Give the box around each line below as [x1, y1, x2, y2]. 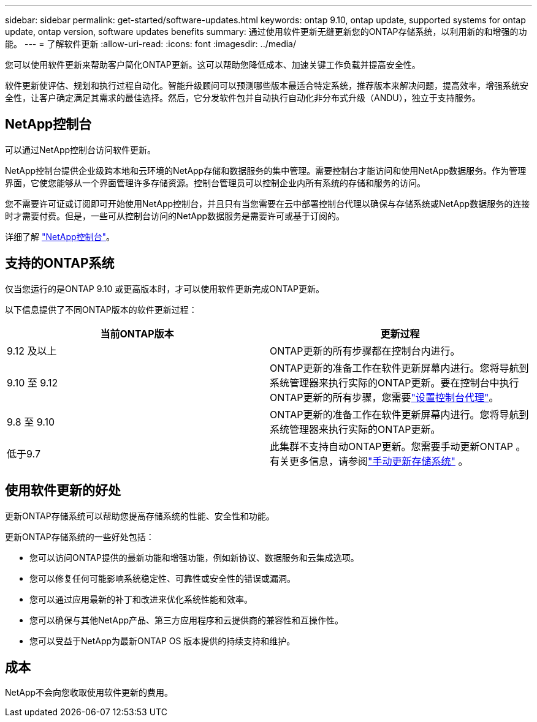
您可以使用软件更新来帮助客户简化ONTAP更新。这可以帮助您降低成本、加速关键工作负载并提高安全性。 [5, 59, 421, 70]
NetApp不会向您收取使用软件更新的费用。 [5, 687, 173, 698]
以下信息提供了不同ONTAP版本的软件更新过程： [5, 304, 197, 315]
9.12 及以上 [7, 344, 57, 357]
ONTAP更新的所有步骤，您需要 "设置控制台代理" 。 [270, 391, 499, 404]
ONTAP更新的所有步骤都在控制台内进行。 [270, 344, 460, 357]
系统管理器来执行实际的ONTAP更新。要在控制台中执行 [270, 376, 519, 389]
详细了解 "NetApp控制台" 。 [5, 231, 115, 242]
